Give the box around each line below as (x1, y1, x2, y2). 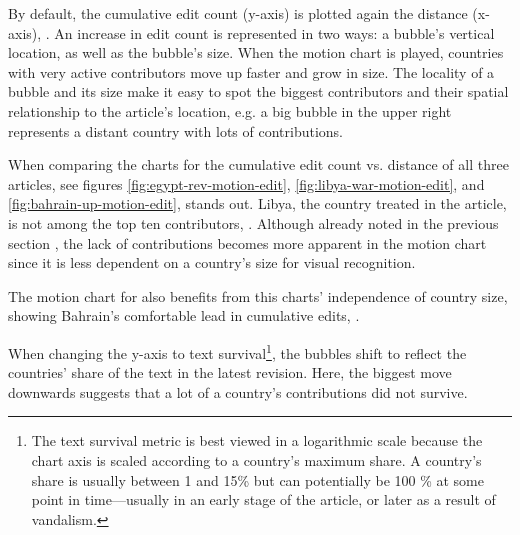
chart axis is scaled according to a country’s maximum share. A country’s (31, 449, 482, 470)
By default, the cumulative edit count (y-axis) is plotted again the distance (8, 3, 468, 23)
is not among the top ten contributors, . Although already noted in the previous (8, 212, 499, 233)
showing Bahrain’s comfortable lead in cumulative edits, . (8, 305, 360, 326)
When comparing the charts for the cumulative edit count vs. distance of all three (8, 154, 509, 175)
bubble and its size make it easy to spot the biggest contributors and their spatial (8, 81, 509, 102)
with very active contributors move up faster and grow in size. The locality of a (8, 61, 495, 82)
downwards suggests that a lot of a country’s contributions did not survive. (8, 381, 468, 402)
